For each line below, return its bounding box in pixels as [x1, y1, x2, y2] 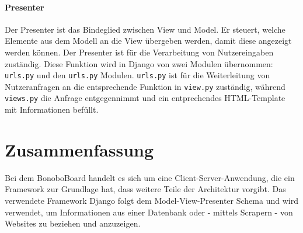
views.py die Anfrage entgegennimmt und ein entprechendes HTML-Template [5, 92, 285, 104]
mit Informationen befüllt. [5, 103, 99, 116]
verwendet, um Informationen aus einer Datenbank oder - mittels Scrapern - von [5, 206, 293, 218]
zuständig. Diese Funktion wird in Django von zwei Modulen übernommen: [5, 57, 273, 69]
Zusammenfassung [5, 137, 154, 161]
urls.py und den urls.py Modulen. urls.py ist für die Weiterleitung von [5, 69, 270, 81]
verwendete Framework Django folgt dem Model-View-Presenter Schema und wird [5, 194, 298, 207]
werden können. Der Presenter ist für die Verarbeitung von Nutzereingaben [5, 46, 274, 58]
